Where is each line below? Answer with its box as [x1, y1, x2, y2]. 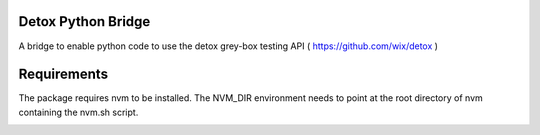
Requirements [18, 66, 109, 83]
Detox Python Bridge [18, 13, 151, 30]
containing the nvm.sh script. [18, 106, 139, 118]
